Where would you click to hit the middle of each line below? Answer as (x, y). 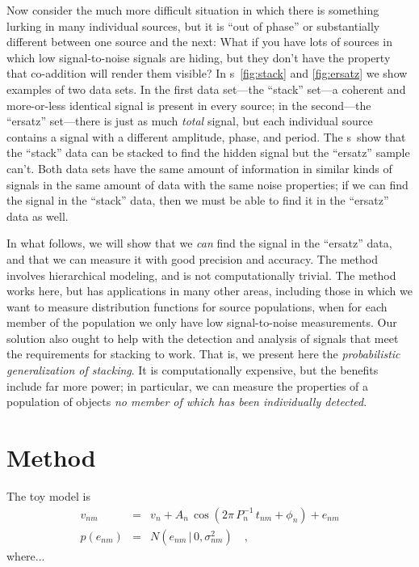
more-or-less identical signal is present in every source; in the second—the (189, 105)
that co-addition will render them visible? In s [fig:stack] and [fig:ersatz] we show (207, 73)
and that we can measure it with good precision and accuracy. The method (192, 258)
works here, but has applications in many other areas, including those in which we (209, 291)
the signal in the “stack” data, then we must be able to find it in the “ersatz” (198, 200)
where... (26, 555)
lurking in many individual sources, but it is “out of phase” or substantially (193, 25)
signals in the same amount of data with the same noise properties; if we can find (207, 184)
